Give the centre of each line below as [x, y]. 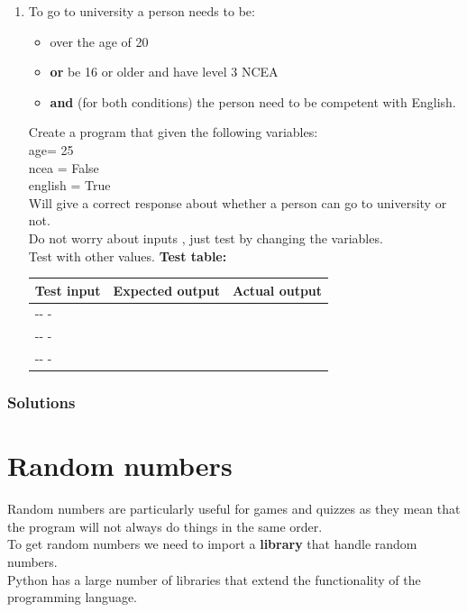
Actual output [277, 290]
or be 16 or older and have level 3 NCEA [164, 72]
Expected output [166, 290]
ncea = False [64, 167]
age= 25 [51, 149]
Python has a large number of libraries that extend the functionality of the [214, 579]
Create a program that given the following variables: [173, 132]
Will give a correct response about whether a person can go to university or [238, 202]
